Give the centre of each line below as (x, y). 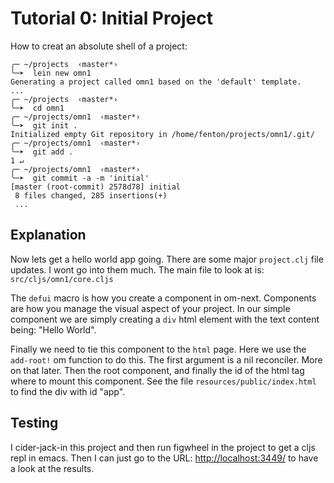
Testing (34, 423)
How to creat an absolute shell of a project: (99, 46)
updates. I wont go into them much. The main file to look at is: (137, 269)
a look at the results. (52, 468)
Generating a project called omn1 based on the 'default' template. (156, 82)
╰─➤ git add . (42, 152)
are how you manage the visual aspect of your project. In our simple (150, 308)
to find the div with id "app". (68, 391)
